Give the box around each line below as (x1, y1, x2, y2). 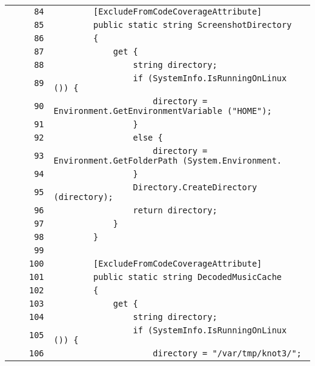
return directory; (133, 205, 217, 215)
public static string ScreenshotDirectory (93, 20, 292, 30)
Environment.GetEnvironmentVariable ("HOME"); (53, 106, 272, 116)
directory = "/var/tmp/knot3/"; (153, 348, 302, 358)
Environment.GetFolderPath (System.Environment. (53, 156, 282, 165)
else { (133, 133, 163, 142)
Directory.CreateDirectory (133, 182, 257, 192)
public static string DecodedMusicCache (93, 272, 282, 282)
